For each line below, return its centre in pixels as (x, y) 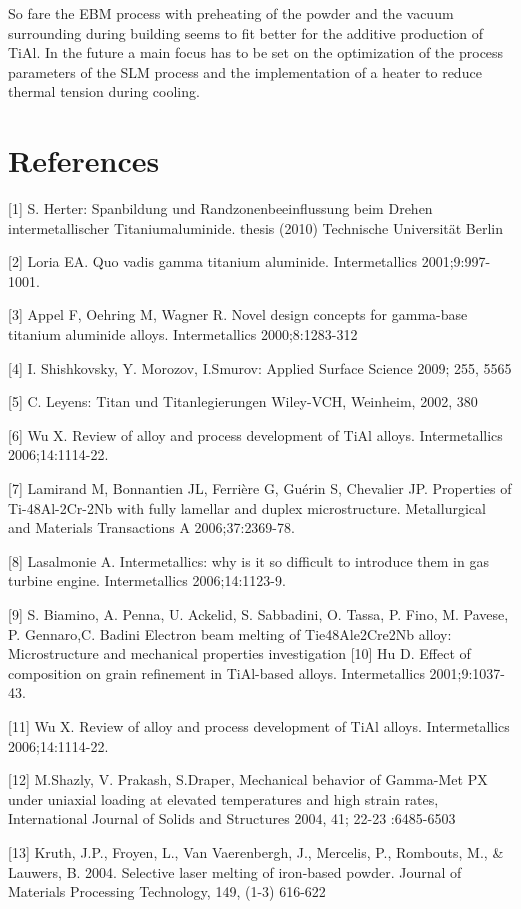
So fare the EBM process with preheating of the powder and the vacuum (231, 13)
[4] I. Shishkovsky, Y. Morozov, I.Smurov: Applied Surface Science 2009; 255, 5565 (260, 367)
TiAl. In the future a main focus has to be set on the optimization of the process (256, 52)
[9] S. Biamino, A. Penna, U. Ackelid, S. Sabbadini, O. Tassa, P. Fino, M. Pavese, (258, 614)
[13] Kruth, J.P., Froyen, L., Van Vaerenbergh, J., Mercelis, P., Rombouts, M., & (256, 851)
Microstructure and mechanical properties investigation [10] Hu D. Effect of (239, 653)
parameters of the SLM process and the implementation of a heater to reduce (245, 71)
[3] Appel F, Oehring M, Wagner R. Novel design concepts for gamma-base (238, 314)
